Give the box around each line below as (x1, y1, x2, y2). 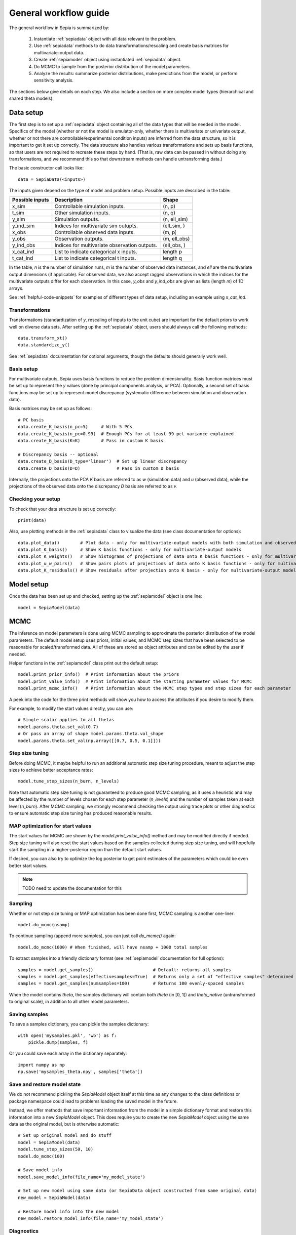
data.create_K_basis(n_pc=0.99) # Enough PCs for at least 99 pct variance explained (18, 431, 234, 437)
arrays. (9, 285, 24, 291)
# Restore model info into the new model (18, 1208, 119, 1214)
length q (163, 255, 182, 262)
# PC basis (18, 417, 44, 422)
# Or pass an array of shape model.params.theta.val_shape (18, 731, 164, 737)
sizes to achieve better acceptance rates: (9, 767, 93, 773)
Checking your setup (9, 495, 61, 502)
